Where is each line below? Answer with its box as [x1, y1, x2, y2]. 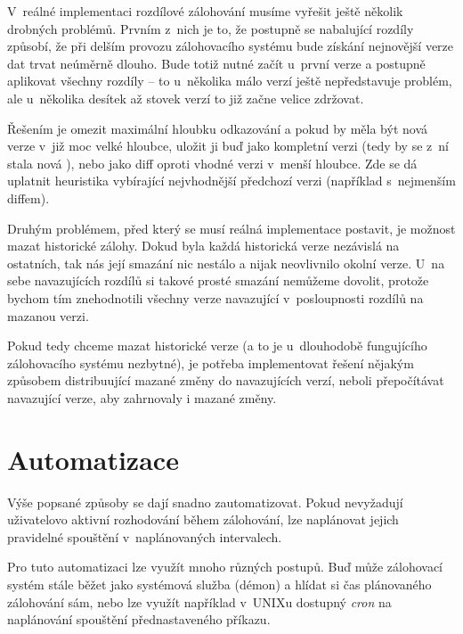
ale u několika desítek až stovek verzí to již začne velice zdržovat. [7, 88, 364, 107]
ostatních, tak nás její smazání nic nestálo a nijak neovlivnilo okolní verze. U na [7, 253, 445, 272]
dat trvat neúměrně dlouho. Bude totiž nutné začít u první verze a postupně [7, 54, 426, 72]
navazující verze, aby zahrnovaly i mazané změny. [7, 388, 277, 407]
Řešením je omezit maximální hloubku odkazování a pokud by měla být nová [7, 119, 427, 137]
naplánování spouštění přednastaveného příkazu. [7, 610, 271, 629]
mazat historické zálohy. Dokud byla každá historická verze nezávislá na [7, 236, 400, 255]
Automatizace [7, 441, 179, 477]
